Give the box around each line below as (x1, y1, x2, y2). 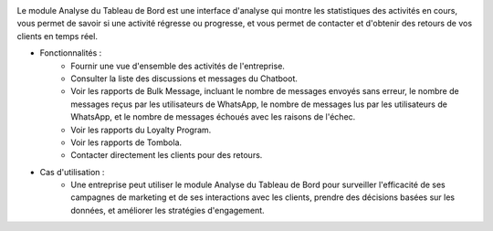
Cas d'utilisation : (39, 166, 105, 177)
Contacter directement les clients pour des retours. (70, 150, 263, 161)
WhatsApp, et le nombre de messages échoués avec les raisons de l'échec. (70, 111, 356, 122)
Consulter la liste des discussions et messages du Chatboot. (70, 73, 299, 84)
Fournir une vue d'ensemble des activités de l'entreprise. (70, 60, 285, 71)
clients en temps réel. (16, 30, 98, 41)
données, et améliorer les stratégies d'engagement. (70, 205, 265, 215)
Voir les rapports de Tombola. (70, 137, 183, 148)
